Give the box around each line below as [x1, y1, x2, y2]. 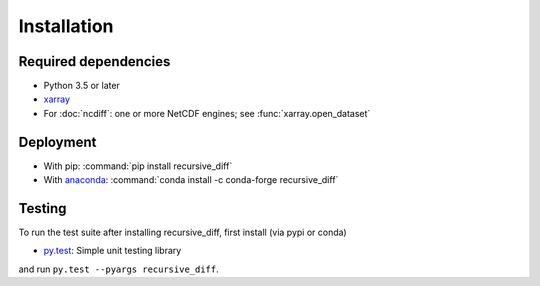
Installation [18, 15, 114, 37]
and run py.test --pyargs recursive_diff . [18, 263, 219, 275]
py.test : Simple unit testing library [43, 245, 182, 257]
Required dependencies [18, 53, 171, 70]
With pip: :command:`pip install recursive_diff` [43, 160, 233, 172]
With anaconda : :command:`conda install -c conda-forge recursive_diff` [43, 174, 339, 186]
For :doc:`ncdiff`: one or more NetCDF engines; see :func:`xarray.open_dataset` [43, 107, 371, 119]
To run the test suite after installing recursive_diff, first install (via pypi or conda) [18, 226, 347, 239]
